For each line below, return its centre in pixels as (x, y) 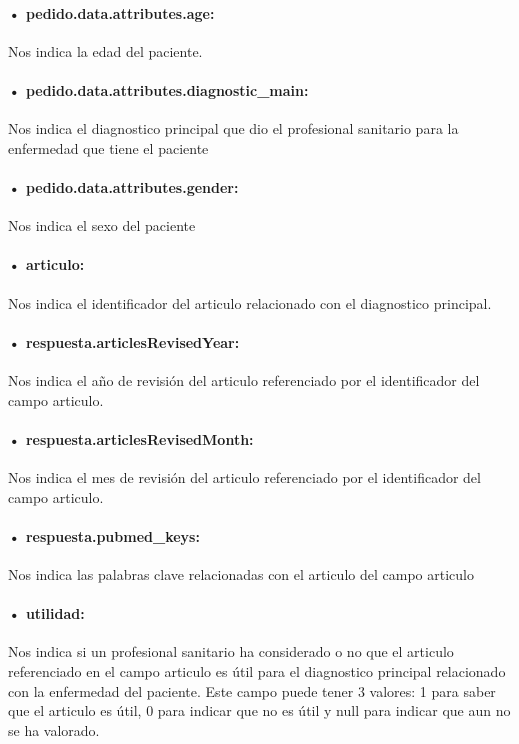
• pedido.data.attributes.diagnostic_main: (158, 89)
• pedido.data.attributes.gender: (123, 186)
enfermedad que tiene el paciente (108, 147)
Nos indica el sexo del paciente (102, 225)
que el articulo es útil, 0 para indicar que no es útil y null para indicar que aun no (259, 710)
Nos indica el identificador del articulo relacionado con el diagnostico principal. (250, 302)
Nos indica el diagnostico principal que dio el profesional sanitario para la (233, 128)
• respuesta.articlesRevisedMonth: (131, 438)
